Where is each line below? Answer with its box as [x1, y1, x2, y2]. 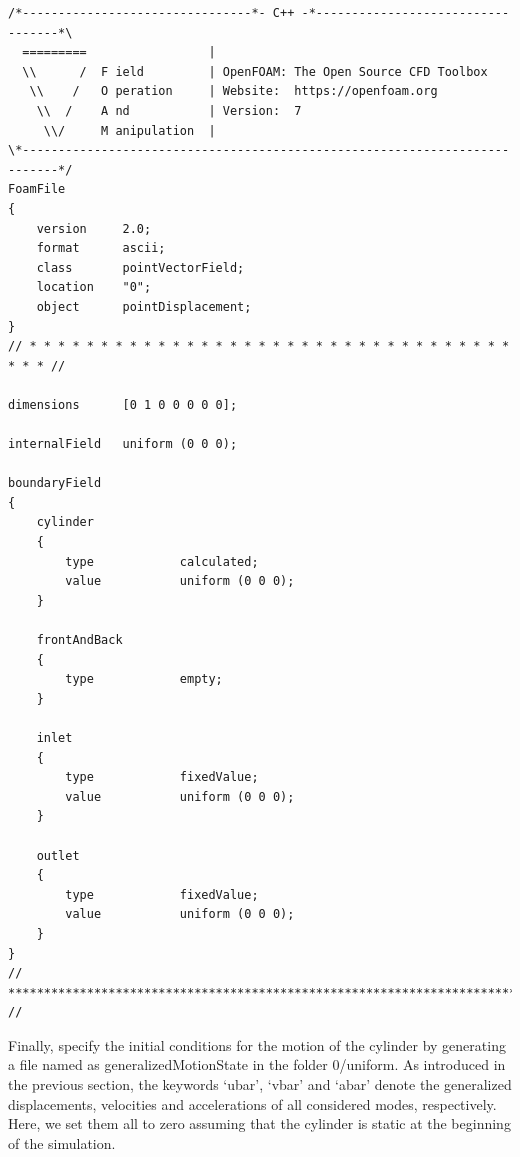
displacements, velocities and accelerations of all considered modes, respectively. [8, 1093, 497, 1114]
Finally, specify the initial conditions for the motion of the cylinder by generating [8, 1034, 506, 1055]
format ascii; [36, 241, 166, 256]
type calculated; [65, 554, 259, 569]
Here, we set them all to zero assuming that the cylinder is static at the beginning [8, 1113, 511, 1134]
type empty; [65, 672, 223, 687]
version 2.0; [36, 221, 152, 236]
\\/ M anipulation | [43, 123, 216, 138]
